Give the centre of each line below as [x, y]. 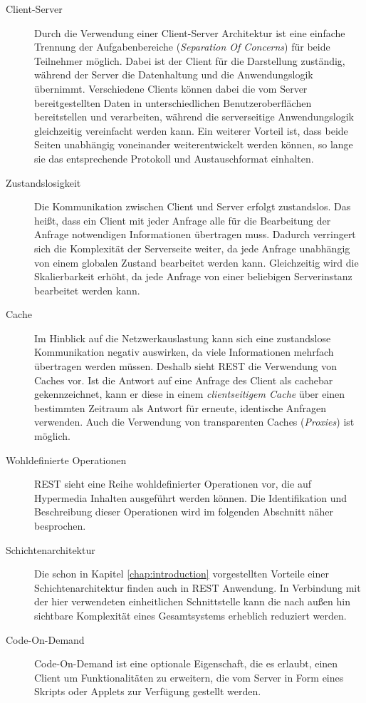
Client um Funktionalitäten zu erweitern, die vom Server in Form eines [189, 677]
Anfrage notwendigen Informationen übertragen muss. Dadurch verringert [195, 234]
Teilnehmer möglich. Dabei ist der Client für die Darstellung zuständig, [190, 60]
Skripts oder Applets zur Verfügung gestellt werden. [148, 691]
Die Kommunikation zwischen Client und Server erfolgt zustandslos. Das [193, 206]
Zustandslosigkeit [43, 182]
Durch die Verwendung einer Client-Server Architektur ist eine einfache [190, 32]
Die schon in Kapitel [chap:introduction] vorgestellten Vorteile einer [182, 574]
